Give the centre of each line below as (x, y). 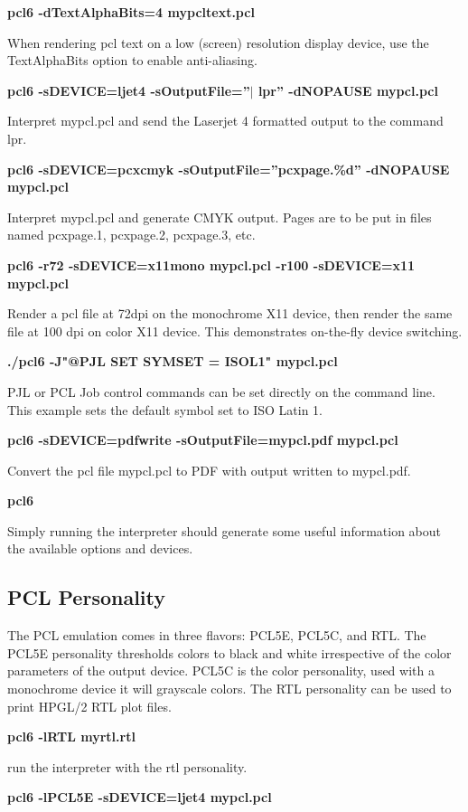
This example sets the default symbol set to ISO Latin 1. (165, 409)
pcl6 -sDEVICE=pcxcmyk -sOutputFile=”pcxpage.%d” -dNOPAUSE (229, 169)
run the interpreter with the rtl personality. (127, 766)
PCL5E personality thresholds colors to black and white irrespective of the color (229, 652)
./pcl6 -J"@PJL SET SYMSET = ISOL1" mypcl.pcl (173, 361)
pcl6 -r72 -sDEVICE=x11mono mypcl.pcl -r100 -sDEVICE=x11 (211, 264)
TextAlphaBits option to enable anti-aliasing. (132, 60)
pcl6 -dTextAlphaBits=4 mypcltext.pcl (131, 12)
